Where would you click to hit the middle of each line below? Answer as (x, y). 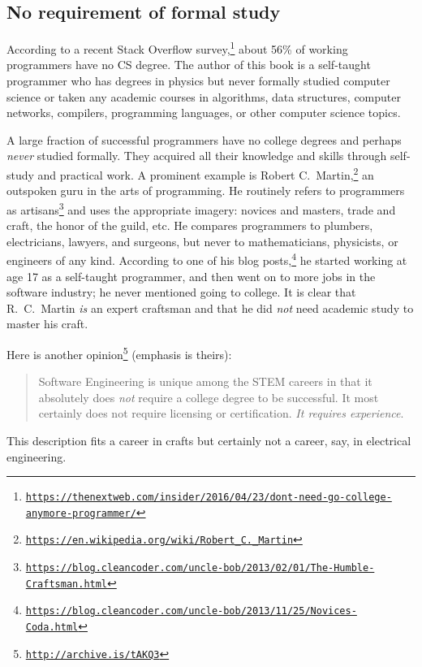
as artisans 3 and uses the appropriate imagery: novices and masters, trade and (201, 208)
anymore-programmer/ (81, 513)
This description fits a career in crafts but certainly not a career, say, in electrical (209, 440)
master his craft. (47, 324)
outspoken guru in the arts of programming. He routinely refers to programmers (206, 191)
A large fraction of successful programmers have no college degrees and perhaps (204, 139)
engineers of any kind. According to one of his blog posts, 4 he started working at (207, 259)
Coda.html (52, 628)
